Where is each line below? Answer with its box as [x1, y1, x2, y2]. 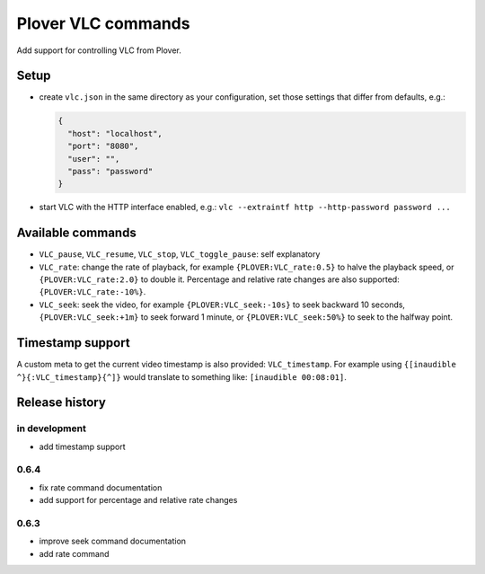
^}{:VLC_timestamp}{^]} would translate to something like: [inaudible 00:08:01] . [16, 371, 348, 382]
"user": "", [67, 154, 120, 163]
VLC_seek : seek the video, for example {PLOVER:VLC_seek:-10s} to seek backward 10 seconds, [39, 299, 406, 310]
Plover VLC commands [16, 13, 190, 33]
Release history [16, 395, 107, 411]
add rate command [39, 548, 110, 559]
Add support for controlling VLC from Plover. [16, 45, 181, 56]
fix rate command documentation [39, 481, 163, 493]
